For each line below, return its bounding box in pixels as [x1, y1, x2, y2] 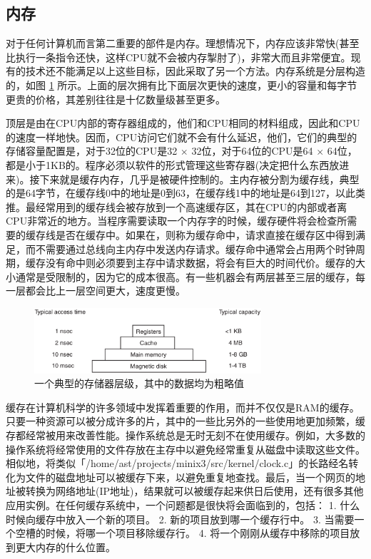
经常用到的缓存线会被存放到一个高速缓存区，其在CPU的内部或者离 [35, 199, 347, 214]
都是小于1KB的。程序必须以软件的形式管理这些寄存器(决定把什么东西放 [6, 157, 340, 172]
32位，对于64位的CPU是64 [191, 143, 313, 158]
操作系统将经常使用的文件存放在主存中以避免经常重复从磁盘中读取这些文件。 [6, 441, 365, 456]
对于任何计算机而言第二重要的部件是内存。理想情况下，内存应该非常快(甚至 [6, 36, 360, 51]
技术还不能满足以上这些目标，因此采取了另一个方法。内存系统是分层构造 [25, 63, 365, 78]
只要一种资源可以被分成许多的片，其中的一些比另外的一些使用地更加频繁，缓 [6, 414, 365, 429]
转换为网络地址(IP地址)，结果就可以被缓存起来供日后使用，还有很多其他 [25, 483, 364, 498]
